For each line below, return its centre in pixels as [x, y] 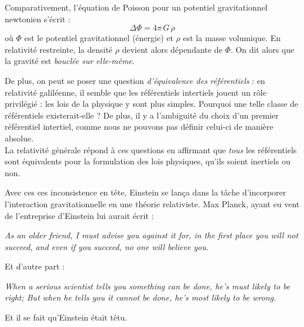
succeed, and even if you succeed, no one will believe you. [107, 246]
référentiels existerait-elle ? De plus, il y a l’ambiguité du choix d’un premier [142, 115]
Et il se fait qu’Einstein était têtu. [66, 317]
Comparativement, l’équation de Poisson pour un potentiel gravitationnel [136, 7]
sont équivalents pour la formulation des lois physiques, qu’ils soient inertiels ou [148, 161]
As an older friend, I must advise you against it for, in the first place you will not [152, 235]
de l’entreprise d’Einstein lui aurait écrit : [79, 215]
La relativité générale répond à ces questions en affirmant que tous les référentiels [151, 149]
